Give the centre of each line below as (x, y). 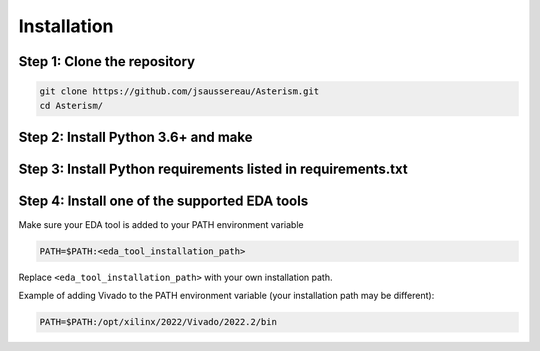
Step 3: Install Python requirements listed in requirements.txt (213, 168)
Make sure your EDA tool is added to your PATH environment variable (161, 225)
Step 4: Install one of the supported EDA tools (163, 200)
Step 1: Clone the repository (106, 61)
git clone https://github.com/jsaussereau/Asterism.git (179, 91)
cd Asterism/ (71, 105)
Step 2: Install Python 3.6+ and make (136, 136)
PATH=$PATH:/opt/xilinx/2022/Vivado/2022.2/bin (158, 322)
